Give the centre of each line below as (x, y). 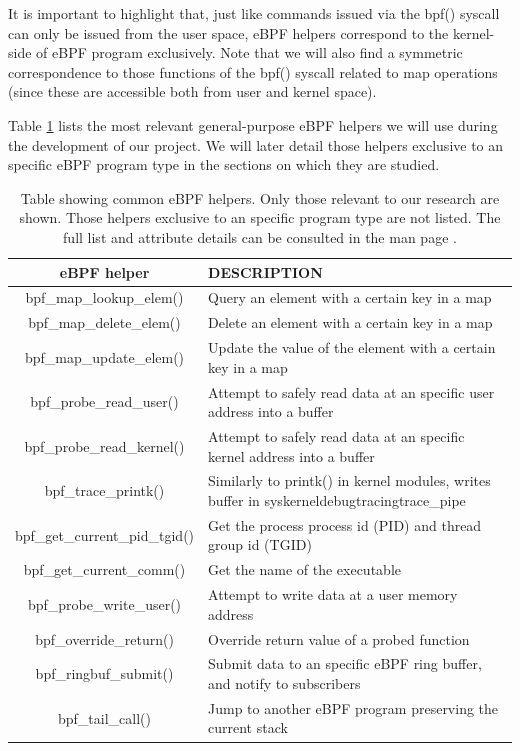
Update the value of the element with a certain (352, 347)
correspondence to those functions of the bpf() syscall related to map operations (253, 71)
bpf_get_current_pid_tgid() (105, 534)
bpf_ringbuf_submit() (104, 673)
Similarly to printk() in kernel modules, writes (349, 480)
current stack (248, 727)
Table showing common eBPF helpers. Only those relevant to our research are (260, 197)
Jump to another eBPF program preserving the (353, 707)
